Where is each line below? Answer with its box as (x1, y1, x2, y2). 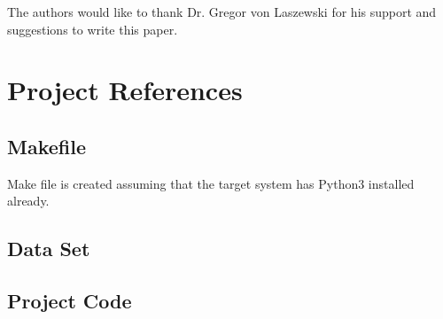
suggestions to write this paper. (7, 19, 178, 38)
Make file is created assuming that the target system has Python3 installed (7, 174, 415, 192)
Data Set (7, 235, 90, 262)
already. (7, 191, 50, 210)
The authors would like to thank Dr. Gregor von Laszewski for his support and (7, 3, 437, 20)
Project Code (7, 287, 132, 315)
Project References (7, 72, 243, 108)
